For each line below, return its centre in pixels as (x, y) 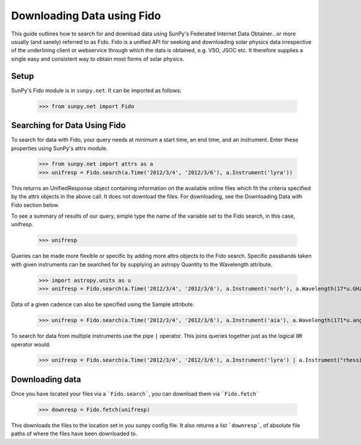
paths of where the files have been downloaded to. (74, 434)
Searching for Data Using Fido (69, 125)
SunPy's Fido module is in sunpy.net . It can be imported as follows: (96, 90)
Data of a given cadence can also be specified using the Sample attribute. (103, 304)
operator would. (31, 344)
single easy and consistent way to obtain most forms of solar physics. (98, 59)
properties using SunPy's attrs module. (60, 148)
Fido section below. (35, 205)
